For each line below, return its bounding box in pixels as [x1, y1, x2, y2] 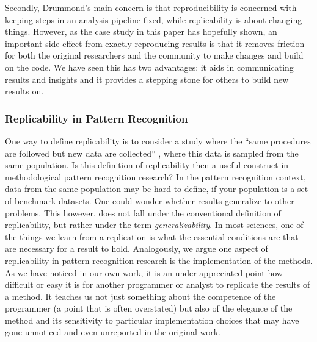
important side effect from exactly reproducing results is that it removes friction [5, 37, 305, 49]
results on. [5, 85, 44, 98]
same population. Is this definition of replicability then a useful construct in [5, 159, 289, 171]
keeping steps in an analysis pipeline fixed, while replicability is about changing [5, 13, 302, 26]
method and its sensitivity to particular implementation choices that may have [5, 313, 299, 326]
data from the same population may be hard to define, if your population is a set [5, 182, 308, 195]
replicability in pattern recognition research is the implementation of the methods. [5, 254, 313, 266]
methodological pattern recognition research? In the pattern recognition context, [5, 170, 306, 183]
